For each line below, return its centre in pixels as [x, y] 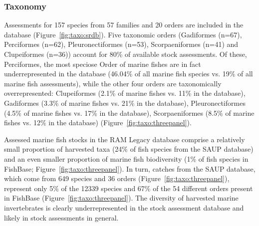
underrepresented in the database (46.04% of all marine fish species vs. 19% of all [129, 74]
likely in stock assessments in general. [61, 217]
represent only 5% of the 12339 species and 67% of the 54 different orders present [129, 188]
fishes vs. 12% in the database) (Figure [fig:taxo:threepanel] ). [98, 122]
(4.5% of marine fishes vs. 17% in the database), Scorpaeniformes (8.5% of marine [129, 113]
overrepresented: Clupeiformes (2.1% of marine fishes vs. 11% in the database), [125, 93]
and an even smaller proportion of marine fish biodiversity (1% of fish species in [126, 158]
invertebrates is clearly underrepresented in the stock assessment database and [124, 207]
